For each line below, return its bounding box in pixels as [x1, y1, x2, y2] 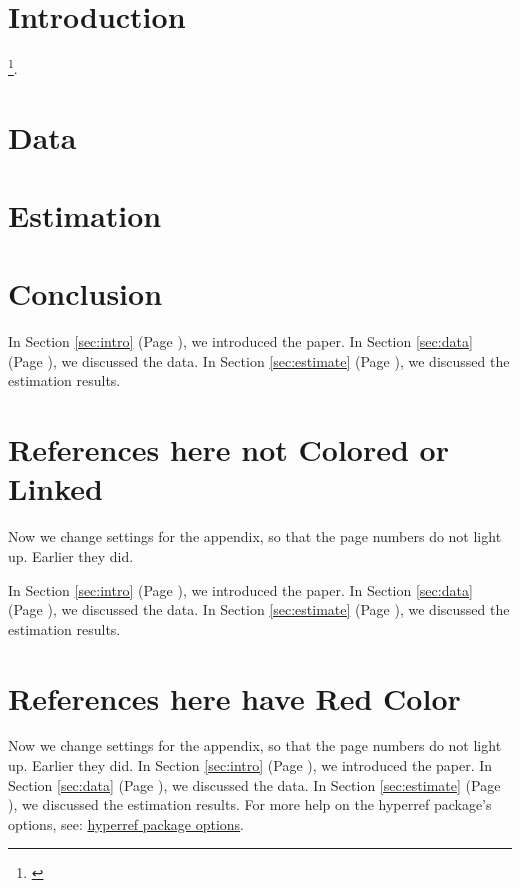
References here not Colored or [8, 429, 449, 470]
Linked [8, 468, 103, 509]
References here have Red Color [8, 677, 461, 718]
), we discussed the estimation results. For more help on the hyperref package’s [8, 794, 492, 815]
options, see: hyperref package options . [8, 813, 245, 834]
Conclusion [8, 273, 163, 314]
